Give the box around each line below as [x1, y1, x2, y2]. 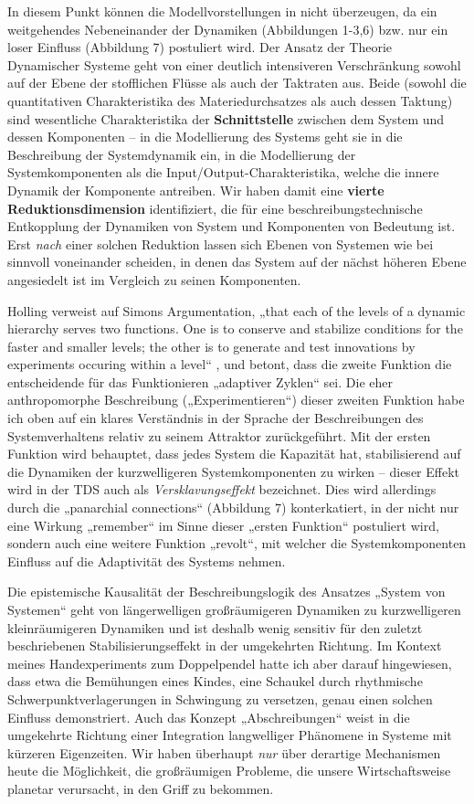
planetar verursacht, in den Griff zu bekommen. [7, 778, 274, 798]
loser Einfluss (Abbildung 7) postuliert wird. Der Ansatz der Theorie [7, 37, 393, 57]
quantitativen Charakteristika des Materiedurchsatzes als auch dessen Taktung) [7, 90, 453, 110]
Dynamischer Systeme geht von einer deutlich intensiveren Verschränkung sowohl [7, 55, 461, 74]
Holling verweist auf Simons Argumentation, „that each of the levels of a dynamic [7, 301, 466, 320]
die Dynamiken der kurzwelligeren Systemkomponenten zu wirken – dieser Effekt [7, 461, 459, 481]
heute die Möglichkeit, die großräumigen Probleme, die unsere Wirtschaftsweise [7, 761, 451, 780]
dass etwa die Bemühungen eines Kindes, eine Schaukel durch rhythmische [7, 672, 423, 691]
